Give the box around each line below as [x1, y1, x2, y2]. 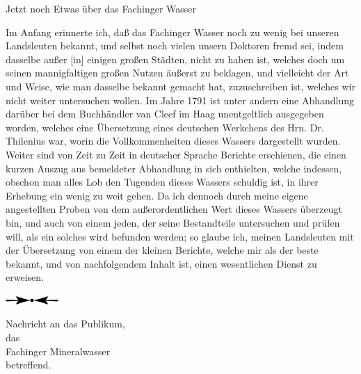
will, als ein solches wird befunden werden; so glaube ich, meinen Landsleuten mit [6, 229, 354, 243]
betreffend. [6, 357, 51, 372]
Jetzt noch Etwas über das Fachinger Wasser [6, 1, 196, 15]
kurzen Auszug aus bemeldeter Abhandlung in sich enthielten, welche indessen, [6, 161, 342, 175]
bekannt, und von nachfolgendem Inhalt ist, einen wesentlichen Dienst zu [6, 256, 317, 270]
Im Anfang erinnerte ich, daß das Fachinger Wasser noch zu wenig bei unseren [6, 24, 339, 39]
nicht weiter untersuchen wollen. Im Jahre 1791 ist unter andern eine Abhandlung [6, 92, 355, 107]
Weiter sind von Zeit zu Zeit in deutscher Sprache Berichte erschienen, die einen [6, 147, 346, 161]
